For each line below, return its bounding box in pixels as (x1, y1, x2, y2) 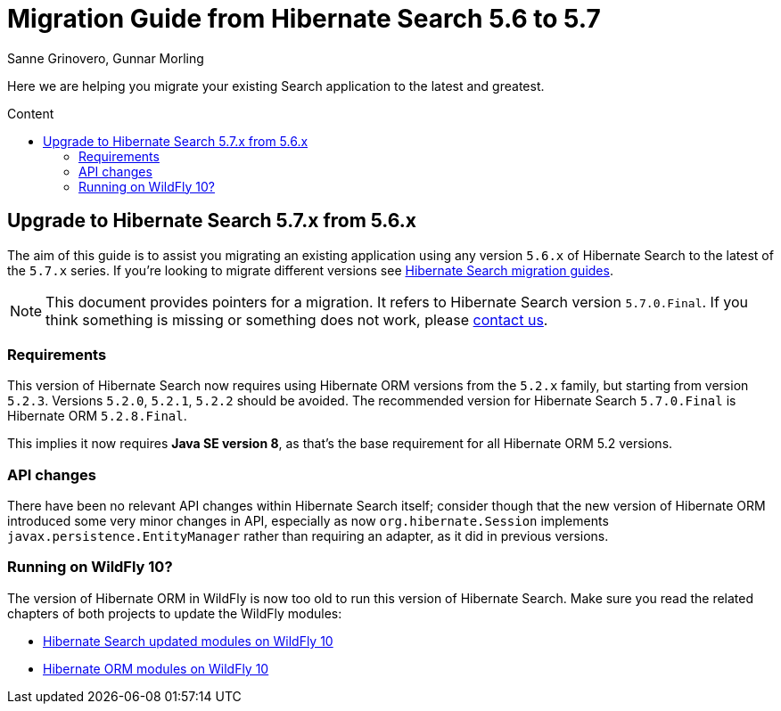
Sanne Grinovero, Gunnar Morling (7, 50, 204, 66)
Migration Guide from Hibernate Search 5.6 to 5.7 (7, 4, 601, 34)
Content (7, 105, 54, 121)
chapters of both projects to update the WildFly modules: (7, 605, 342, 621)
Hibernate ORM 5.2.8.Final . (7, 408, 187, 424)
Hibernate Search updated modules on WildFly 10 (43, 633, 333, 649)
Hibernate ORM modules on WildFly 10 (43, 660, 269, 676)
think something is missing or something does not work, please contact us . (45, 310, 548, 329)
